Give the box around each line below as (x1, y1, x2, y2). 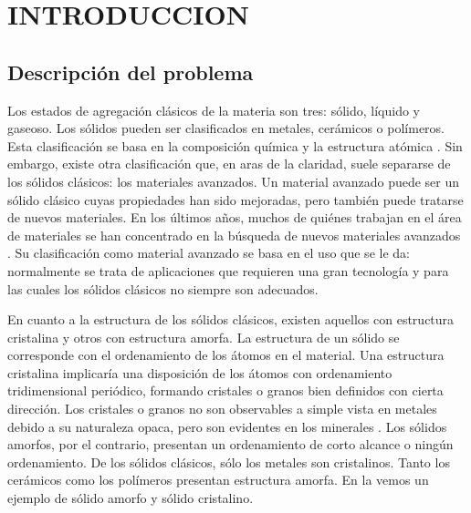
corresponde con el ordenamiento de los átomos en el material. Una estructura (7, 345, 445, 364)
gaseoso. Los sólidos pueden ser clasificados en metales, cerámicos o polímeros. (7, 118, 445, 138)
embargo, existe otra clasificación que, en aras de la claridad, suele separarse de (7, 154, 451, 173)
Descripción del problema (7, 57, 254, 86)
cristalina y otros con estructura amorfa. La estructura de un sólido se (7, 327, 400, 346)
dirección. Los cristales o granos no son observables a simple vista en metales (7, 399, 437, 418)
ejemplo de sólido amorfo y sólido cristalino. (7, 488, 254, 508)
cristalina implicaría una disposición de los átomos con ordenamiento (7, 363, 392, 382)
